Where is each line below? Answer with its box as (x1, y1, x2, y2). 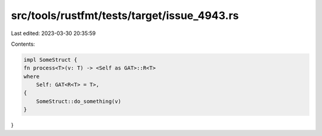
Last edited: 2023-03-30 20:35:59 (11, 30, 96, 37)
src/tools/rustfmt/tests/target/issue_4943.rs (11, 9, 239, 22)
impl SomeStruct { (23, 56, 78, 63)
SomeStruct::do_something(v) (36, 98, 122, 105)
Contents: (11, 40, 35, 48)
